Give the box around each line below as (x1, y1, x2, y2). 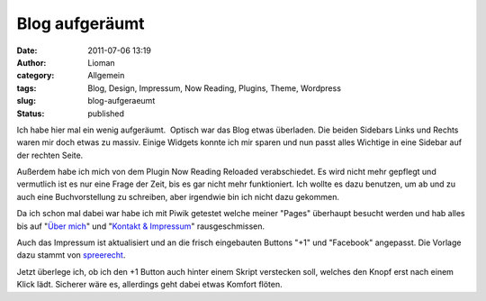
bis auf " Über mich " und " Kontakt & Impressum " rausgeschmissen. (16, 221, 265, 232)
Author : (16, 57, 47, 68)
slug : (16, 96, 36, 106)
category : (16, 70, 55, 81)
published (87, 108, 125, 119)
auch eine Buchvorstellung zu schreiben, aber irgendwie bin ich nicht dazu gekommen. (16, 191, 339, 202)
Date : (16, 45, 38, 56)
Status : (16, 108, 45, 119)
